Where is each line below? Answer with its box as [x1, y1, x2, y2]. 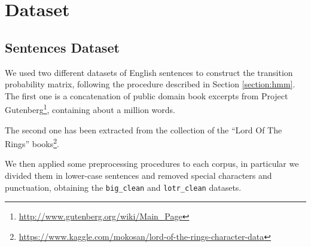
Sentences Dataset [5, 38, 120, 56]
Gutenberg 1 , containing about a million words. [5, 102, 175, 116]
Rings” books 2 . [5, 136, 59, 150]
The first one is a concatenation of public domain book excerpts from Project [5, 89, 288, 102]
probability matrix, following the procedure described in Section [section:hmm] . [5, 78, 295, 90]
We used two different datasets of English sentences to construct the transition [5, 66, 293, 78]
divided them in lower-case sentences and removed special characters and [5, 169, 272, 182]
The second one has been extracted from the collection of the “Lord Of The [5, 123, 282, 136]
